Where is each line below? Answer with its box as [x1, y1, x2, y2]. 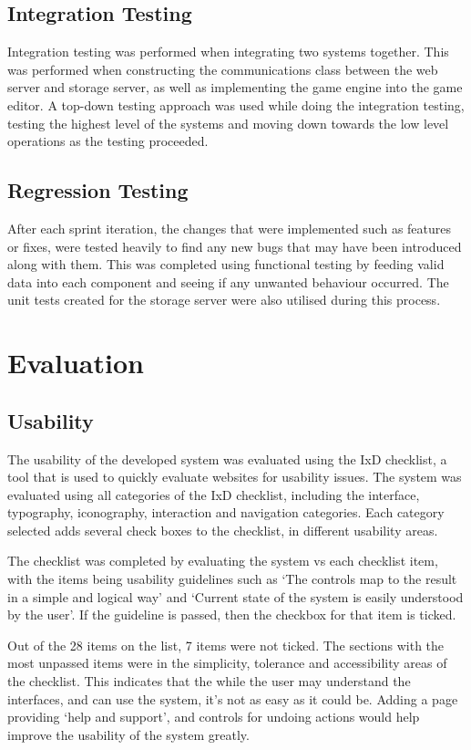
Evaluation [7, 344, 144, 381]
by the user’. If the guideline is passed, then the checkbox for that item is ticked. [7, 605, 456, 624]
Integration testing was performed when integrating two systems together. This [7, 42, 449, 61]
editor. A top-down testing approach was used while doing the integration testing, [7, 95, 465, 114]
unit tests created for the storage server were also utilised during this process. [7, 290, 441, 309]
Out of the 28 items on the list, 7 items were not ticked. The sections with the [7, 635, 445, 654]
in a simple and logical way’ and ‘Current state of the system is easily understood [7, 587, 464, 606]
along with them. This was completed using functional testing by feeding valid [7, 255, 445, 274]
